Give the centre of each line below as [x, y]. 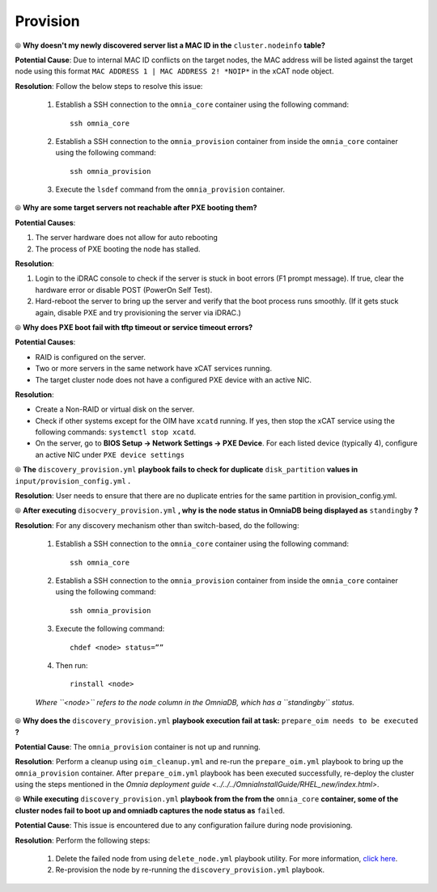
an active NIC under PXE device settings [110, 454]
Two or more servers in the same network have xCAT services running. [154, 369]
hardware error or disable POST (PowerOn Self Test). [124, 290]
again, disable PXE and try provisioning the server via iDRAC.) [138, 312]
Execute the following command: [110, 629]
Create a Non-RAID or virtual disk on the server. [115, 409]
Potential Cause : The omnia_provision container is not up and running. [138, 746]
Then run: [72, 665]
